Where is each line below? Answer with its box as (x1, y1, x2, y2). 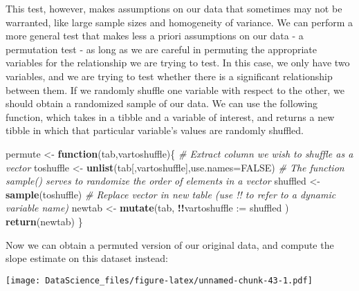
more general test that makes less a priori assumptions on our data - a (6, 28, 304, 43)
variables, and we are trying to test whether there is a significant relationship (6, 68, 333, 83)
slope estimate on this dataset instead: (6, 251, 168, 265)
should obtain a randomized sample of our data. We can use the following (6, 96, 318, 111)
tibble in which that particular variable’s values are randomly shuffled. (6, 123, 304, 138)
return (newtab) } (6, 214, 83, 228)
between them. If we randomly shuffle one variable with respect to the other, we (6, 82, 344, 97)
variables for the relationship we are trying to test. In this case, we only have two (6, 55, 350, 70)
